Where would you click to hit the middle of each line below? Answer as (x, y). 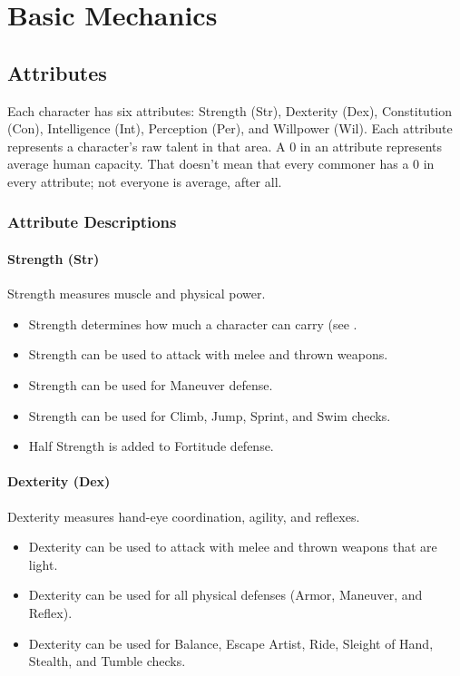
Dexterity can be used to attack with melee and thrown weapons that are (233, 547)
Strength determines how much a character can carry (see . (193, 323)
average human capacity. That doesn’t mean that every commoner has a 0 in (221, 164)
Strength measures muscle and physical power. (137, 294)
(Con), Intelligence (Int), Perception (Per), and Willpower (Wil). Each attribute (230, 128)
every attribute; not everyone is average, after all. (145, 181)
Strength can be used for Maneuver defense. (151, 384)
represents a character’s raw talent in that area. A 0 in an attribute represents (225, 146)
